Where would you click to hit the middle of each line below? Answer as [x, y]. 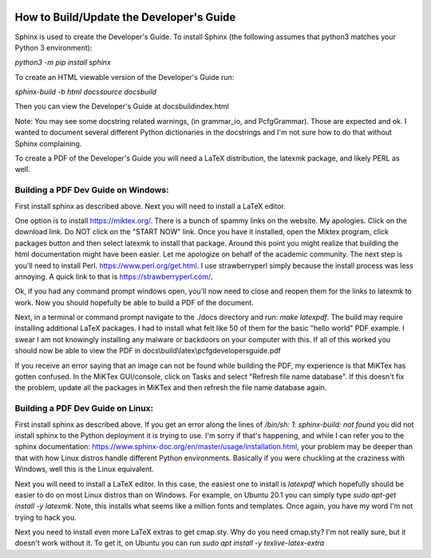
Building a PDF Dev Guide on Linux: [84, 409]
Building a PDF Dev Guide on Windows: [92, 190]
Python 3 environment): [53, 47]
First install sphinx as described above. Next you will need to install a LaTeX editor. [150, 206]
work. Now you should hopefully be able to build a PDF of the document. [134, 302]
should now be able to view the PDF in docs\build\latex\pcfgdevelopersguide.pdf [148, 351]
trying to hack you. [45, 517]
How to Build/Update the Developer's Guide [125, 17]
